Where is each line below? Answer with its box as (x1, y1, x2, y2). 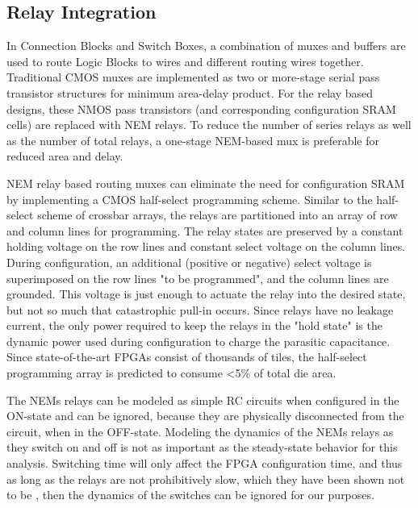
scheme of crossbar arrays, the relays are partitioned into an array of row (37, 206, 398, 223)
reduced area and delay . (6, 148, 123, 164)
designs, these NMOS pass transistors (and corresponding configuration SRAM (6, 100, 396, 117)
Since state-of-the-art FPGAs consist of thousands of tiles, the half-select (6, 348, 367, 365)
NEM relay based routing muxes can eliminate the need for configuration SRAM (6, 174, 405, 191)
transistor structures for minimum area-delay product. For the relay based (6, 84, 374, 101)
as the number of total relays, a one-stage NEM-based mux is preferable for (6, 131, 379, 148)
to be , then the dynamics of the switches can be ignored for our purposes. (6, 486, 374, 503)
